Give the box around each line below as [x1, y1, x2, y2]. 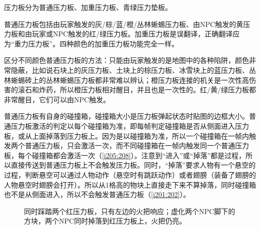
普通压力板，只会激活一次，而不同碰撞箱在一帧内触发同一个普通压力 [24, 140, 249, 151]
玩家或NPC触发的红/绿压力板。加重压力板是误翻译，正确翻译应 [31, 28, 240, 39]
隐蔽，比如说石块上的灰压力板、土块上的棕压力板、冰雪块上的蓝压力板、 [10, 64, 249, 75]
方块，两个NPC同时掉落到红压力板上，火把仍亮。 [24, 216, 186, 226]
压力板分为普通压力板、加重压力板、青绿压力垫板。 [4, 2, 172, 12]
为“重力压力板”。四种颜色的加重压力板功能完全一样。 [4, 38, 179, 48]
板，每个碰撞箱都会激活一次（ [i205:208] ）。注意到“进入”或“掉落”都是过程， [4, 150, 246, 160]
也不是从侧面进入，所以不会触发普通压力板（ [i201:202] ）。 [4, 189, 190, 200]
